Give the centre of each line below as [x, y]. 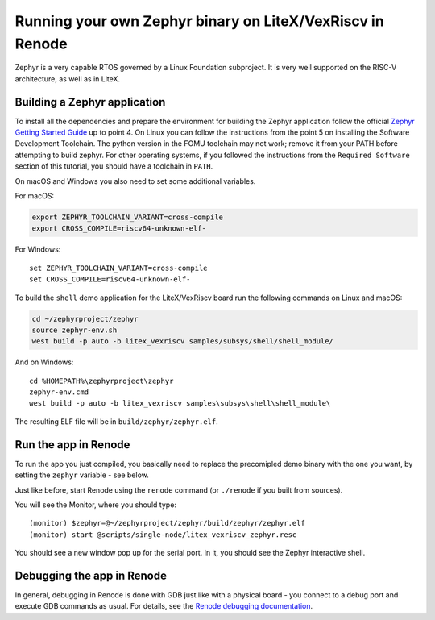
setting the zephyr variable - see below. [82, 475]
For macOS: [35, 196]
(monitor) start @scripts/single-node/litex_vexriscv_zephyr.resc [163, 535]
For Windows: [38, 249]
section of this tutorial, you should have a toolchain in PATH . [114, 166]
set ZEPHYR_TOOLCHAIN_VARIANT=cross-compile [119, 268]
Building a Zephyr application [90, 102]
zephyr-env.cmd [59, 392]
